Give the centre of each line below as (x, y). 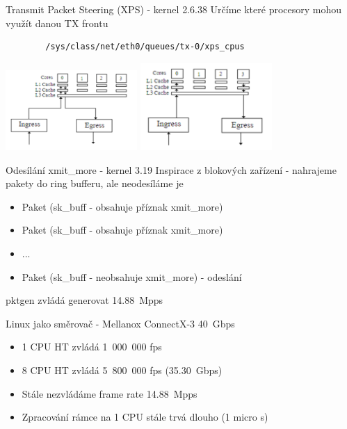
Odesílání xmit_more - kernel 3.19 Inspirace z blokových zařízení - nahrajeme (171, 169)
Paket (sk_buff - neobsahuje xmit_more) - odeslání (132, 276)
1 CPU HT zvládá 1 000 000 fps (92, 347)
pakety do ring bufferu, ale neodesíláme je (95, 183)
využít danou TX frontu (57, 23)
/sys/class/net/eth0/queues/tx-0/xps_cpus (145, 47)
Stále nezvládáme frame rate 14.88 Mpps (110, 393)
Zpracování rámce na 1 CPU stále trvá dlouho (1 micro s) (145, 417)
